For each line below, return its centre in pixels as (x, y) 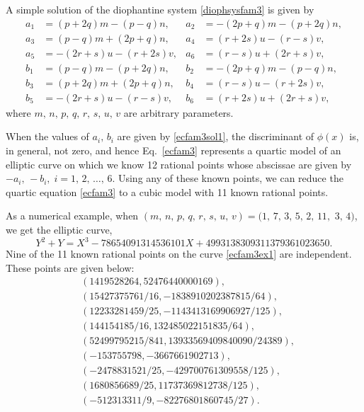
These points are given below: (70, 267)
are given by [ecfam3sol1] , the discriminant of (216, 136)
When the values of (47, 136)
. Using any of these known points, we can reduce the (228, 178)
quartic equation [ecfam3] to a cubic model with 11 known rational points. (167, 191)
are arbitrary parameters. (178, 112)
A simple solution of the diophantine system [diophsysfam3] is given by (160, 9)
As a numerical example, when (72, 216)
